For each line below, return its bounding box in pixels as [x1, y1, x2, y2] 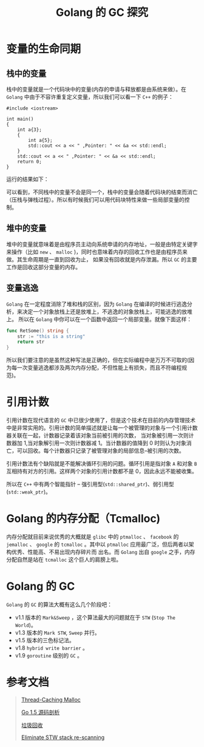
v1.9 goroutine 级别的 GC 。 [15, 651, 83, 659]
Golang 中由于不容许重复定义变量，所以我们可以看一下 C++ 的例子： [6, 93, 174, 101]
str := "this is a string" [17, 333, 86, 339]
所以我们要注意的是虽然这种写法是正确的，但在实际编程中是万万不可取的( [6, 356, 189, 364]
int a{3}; [17, 127, 42, 133]
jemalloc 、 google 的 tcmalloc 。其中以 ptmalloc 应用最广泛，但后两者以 [6, 540, 189, 548]
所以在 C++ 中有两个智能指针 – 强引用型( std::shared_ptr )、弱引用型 [6, 481, 174, 488]
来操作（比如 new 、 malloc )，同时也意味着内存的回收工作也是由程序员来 [6, 248, 188, 255]
